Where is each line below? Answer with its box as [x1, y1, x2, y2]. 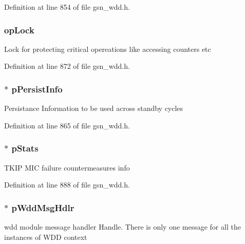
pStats [11, 142, 39, 155]
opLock [4, 23, 34, 36]
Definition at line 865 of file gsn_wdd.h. [4, 120, 130, 130]
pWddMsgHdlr [11, 201, 74, 214]
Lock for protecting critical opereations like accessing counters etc [4, 43, 211, 54]
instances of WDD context [4, 231, 87, 242]
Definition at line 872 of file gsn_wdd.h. [4, 61, 130, 71]
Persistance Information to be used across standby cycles [4, 103, 183, 114]
